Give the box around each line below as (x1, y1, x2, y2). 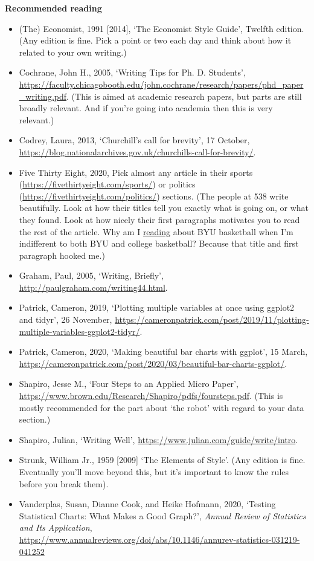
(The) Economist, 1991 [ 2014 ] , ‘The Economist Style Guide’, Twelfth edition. (19, 22, 304, 34)
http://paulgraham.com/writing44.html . (19, 280, 168, 293)
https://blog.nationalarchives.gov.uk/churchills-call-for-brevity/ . (19, 145, 256, 158)
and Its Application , (19, 521, 92, 534)
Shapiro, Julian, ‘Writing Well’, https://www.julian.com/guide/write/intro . (19, 433, 298, 446)
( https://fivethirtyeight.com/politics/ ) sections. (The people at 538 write (19, 189, 289, 202)
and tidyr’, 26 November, (19, 313, 112, 326)
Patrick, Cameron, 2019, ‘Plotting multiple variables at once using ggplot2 (19, 301, 295, 314)
